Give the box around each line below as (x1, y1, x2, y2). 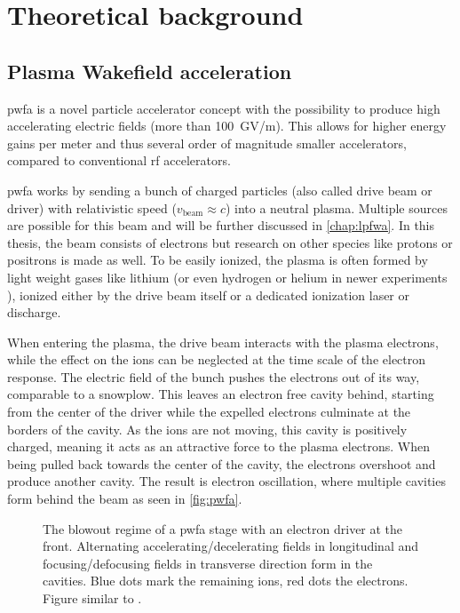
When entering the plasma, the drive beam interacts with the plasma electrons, (7, 332, 439, 351)
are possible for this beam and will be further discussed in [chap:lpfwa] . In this (7, 216, 435, 235)
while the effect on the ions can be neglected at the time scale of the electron (7, 350, 426, 369)
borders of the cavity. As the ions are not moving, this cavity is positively (7, 419, 408, 438)
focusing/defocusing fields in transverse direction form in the (43, 553, 373, 572)
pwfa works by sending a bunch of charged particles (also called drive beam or (7, 180, 432, 199)
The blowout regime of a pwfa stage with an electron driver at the (43, 519, 403, 537)
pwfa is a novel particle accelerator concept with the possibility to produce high (7, 99, 440, 117)
